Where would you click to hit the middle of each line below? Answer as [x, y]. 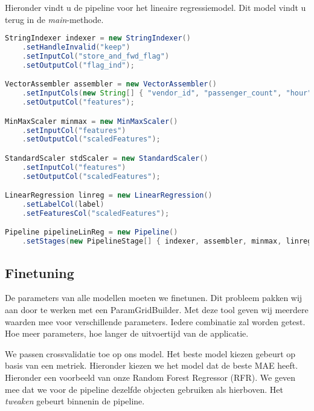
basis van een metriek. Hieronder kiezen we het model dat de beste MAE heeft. [152, 365]
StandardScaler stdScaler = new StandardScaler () [107, 158]
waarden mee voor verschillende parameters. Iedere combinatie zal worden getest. [155, 321]
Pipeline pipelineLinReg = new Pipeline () [91, 232]
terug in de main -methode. [54, 19]
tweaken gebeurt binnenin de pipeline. [75, 401]
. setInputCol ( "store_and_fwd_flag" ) [96, 56]
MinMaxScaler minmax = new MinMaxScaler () [91, 121]
